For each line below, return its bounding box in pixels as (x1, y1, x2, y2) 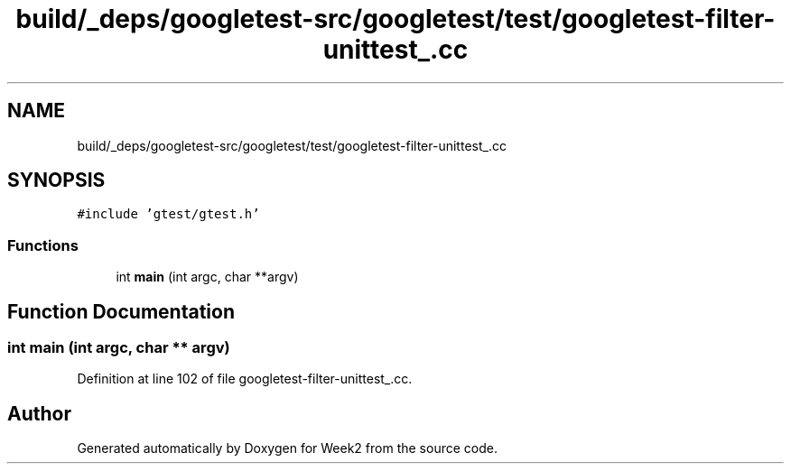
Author (7, 402, 71, 425)
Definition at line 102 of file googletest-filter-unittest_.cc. (77, 371, 413, 387)
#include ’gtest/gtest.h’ (77, 207, 260, 222)
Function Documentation (7, 300, 235, 323)
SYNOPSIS (7, 169, 106, 192)
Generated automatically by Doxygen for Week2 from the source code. (77, 440, 498, 457)
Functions (7, 235, 79, 254)
